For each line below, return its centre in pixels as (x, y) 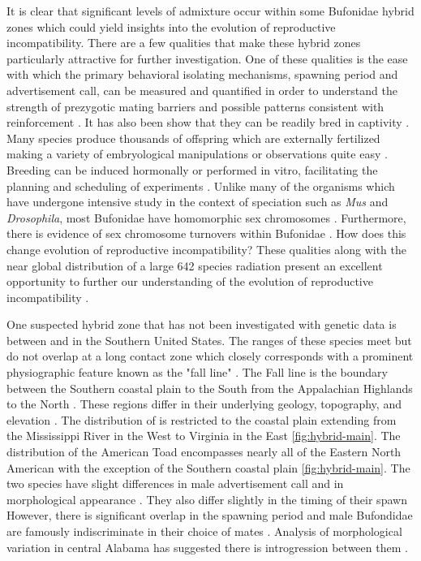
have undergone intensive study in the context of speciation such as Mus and (198, 202)
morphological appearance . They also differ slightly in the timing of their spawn (207, 499)
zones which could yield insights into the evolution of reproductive (171, 26)
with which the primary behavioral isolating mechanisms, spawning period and (202, 74)
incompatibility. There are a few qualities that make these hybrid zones (184, 43)
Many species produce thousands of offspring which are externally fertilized (193, 138)
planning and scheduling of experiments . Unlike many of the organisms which (201, 186)
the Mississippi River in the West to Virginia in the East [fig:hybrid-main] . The (204, 436)
